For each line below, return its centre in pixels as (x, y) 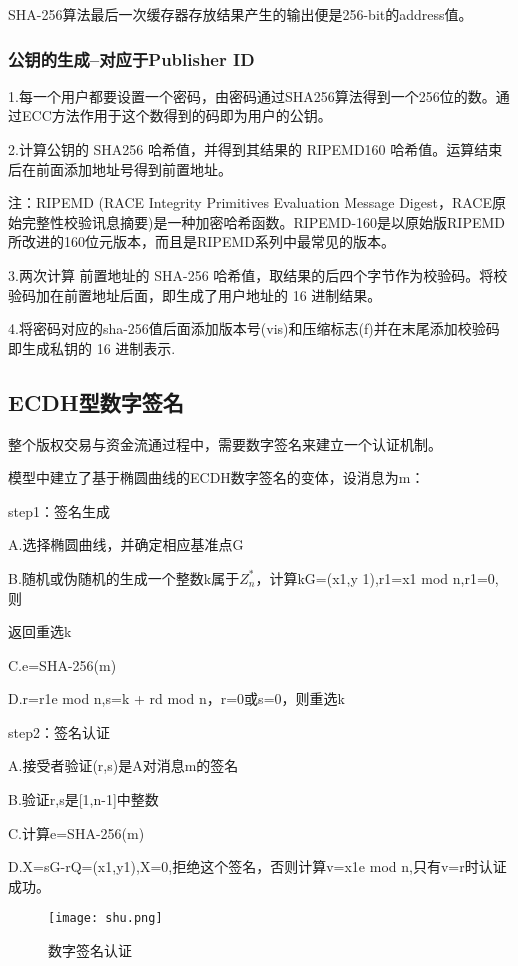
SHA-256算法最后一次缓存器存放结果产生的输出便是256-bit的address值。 (240, 14)
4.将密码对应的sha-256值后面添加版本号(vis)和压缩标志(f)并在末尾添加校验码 (254, 328)
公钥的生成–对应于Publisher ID (131, 58)
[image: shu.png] (105, 918)
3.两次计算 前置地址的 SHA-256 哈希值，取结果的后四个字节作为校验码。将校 (258, 274)
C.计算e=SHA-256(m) (76, 832)
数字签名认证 (90, 950)
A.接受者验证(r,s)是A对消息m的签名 (123, 765)
